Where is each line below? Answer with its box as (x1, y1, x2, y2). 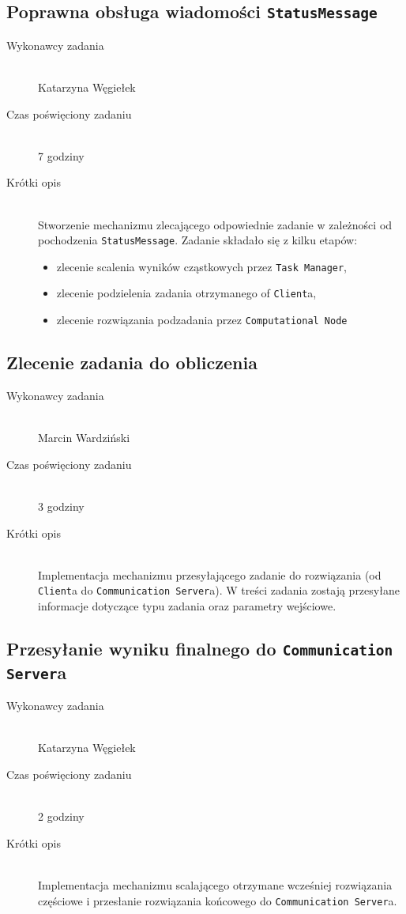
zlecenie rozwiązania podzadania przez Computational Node (56, 312, 348, 328)
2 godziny (38, 808, 85, 825)
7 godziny (38, 147, 85, 164)
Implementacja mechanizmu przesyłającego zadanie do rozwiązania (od (38, 566, 382, 583)
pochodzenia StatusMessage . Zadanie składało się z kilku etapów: (38, 232, 358, 248)
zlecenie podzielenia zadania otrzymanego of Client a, (56, 285, 317, 301)
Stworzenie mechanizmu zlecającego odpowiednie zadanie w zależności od (38, 216, 393, 232)
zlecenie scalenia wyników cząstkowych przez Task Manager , (56, 258, 348, 274)
